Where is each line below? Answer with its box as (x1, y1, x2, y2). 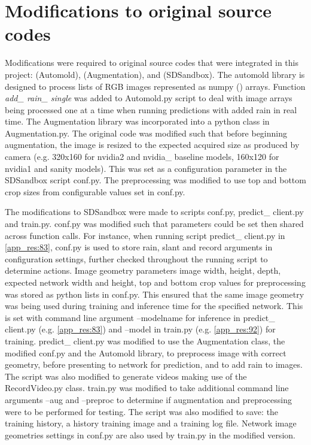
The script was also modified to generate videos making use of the (5, 370, 247, 382)
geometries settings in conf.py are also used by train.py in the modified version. (5, 428, 295, 441)
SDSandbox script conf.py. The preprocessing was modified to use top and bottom (5, 174, 306, 186)
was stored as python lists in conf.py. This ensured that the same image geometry (5, 287, 304, 300)
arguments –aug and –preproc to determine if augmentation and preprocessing (5, 393, 292, 405)
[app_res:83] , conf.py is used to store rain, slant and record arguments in (5, 241, 273, 253)
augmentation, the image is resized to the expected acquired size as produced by (5, 138, 300, 151)
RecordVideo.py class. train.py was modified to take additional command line (5, 382, 289, 394)
